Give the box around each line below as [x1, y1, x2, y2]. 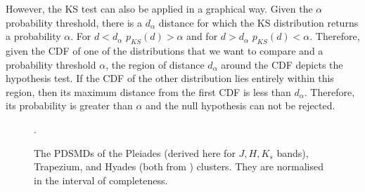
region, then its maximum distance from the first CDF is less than [6, 84, 291, 99]
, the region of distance [105, 57, 205, 71]
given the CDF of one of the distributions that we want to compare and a [6, 43, 324, 57]
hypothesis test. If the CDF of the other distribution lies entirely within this [6, 71, 334, 85]
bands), [276, 145, 309, 160]
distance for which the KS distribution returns [158, 15, 359, 29]
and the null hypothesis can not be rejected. [146, 98, 335, 113]
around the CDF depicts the [221, 57, 343, 71]
